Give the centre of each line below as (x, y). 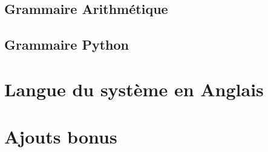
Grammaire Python (67, 45)
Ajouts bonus (61, 137)
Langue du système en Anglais (134, 89)
